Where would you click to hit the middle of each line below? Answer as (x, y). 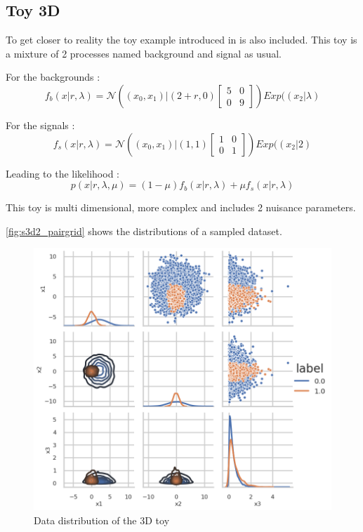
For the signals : (40, 125)
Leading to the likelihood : (62, 173)
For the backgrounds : (53, 77)
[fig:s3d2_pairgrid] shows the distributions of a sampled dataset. (144, 231)
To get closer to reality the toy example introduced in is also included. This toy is (181, 40)
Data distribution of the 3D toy (102, 520)
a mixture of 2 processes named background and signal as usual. (144, 53)
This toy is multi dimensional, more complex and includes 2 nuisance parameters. (181, 207)
